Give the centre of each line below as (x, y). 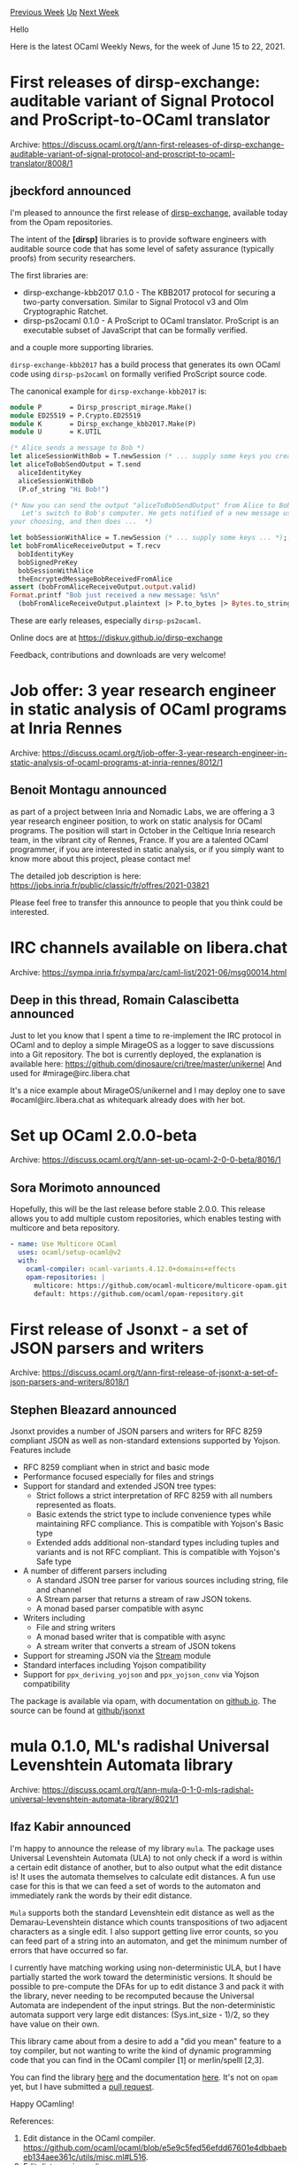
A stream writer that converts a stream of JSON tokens (136, 1646)
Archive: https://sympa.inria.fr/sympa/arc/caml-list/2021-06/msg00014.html (149, 972)
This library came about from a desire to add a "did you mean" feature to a (146, 2041)
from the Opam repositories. (61, 222)
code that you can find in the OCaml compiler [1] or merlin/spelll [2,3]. (137, 2059)
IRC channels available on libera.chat (149, 947)
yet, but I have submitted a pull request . (82, 2086)
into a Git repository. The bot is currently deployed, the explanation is (136, 1054)
